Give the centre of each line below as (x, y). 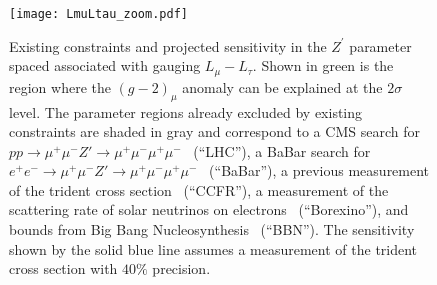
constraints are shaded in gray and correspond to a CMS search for (214, 131)
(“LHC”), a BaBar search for (282, 150)
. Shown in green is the (323, 65)
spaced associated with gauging (105, 65)
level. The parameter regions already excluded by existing (186, 111)
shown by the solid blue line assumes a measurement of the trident (213, 248)
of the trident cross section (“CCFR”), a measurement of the (199, 189)
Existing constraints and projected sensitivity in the (168, 45)
